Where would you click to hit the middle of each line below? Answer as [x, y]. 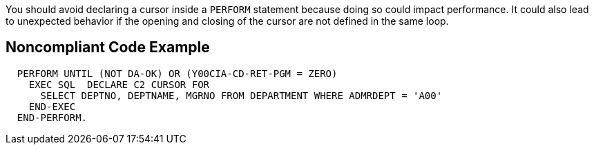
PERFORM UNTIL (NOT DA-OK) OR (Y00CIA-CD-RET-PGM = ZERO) [177, 73]
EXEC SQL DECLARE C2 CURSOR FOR [119, 84]
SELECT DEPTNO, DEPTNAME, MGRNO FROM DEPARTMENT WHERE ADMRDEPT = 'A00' [241, 95]
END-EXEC [52, 106]
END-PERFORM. [52, 117]
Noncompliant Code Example [108, 47]
